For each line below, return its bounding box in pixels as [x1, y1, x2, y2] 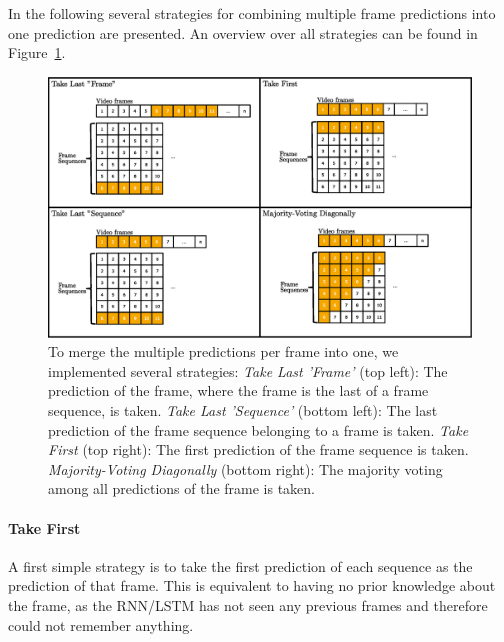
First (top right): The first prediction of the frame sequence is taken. [48, 439, 469, 460]
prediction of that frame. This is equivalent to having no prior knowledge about [8, 575, 496, 596]
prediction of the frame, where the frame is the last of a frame [48, 380, 429, 401]
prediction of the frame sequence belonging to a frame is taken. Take [48, 419, 469, 440]
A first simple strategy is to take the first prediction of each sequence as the [8, 555, 473, 576]
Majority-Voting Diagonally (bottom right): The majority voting [48, 458, 443, 479]
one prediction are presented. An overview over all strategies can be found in [8, 22, 478, 43]
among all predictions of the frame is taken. [48, 478, 316, 499]
